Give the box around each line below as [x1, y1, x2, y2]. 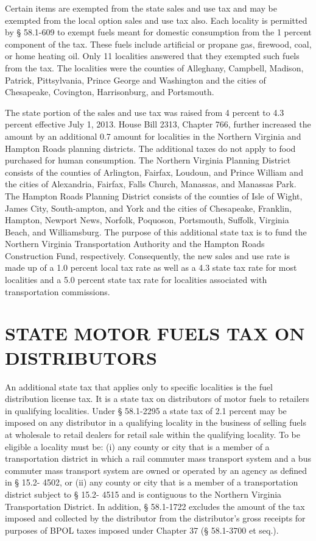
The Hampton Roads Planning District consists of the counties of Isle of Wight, [5, 189, 303, 202]
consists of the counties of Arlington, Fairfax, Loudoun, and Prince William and [5, 165, 303, 178]
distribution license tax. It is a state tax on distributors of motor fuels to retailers [5, 392, 309, 405]
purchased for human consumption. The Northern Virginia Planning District [5, 154, 291, 167]
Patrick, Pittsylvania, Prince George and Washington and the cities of [5, 73, 266, 86]
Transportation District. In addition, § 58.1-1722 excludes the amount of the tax [5, 500, 305, 512]
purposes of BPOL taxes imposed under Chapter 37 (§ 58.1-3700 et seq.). [5, 523, 279, 536]
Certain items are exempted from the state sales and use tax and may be [5, 2, 277, 14]
